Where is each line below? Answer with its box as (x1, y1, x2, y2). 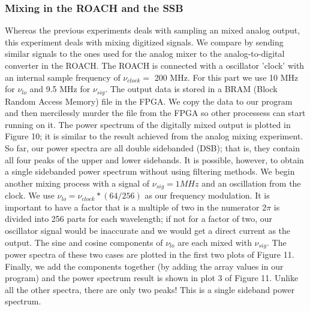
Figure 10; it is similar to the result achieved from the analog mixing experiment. (5, 130, 303, 142)
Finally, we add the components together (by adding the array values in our (5, 260, 284, 272)
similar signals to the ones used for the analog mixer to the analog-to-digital (5, 47, 285, 60)
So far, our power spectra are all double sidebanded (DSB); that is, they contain (5, 142, 300, 154)
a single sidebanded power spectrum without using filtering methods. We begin (5, 165, 295, 178)
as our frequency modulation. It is (145, 189, 270, 202)
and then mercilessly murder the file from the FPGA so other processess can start (5, 106, 306, 119)
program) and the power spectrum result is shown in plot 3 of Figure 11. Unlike (5, 272, 299, 284)
